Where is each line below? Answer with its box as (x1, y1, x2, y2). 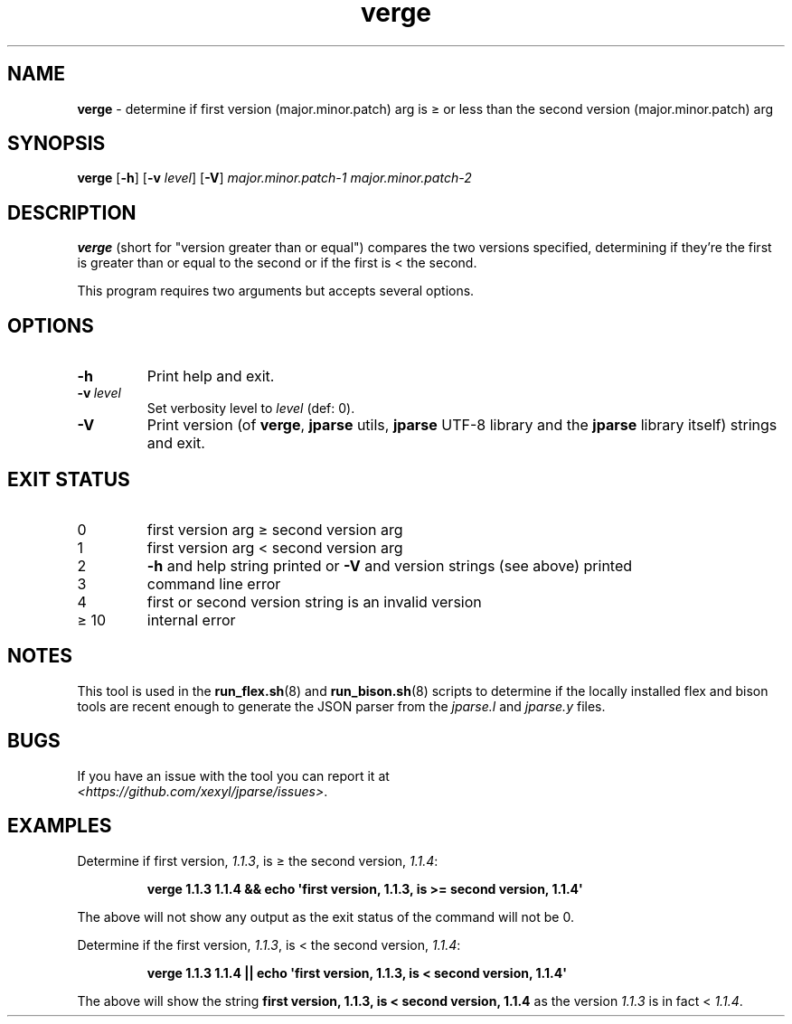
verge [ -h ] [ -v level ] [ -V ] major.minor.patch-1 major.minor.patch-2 (77, 170, 472, 186)
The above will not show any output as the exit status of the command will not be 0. (77, 908, 574, 925)
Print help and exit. (146, 367, 275, 386)
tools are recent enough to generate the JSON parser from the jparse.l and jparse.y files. (77, 698, 606, 714)
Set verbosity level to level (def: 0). (146, 400, 355, 417)
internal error (146, 610, 236, 629)
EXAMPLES (7, 814, 112, 838)
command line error (146, 574, 281, 593)
